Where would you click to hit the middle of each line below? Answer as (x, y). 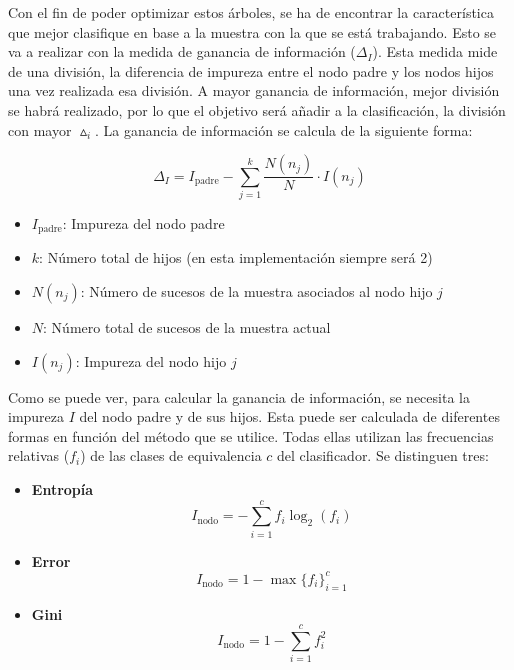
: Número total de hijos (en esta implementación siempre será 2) (236, 257)
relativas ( (39, 455)
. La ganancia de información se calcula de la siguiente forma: (284, 129)
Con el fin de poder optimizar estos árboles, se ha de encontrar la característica (251, 12)
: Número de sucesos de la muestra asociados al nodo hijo (256, 290)
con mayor (40, 129)
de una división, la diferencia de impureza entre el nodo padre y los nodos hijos (251, 70)
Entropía (62, 488)
